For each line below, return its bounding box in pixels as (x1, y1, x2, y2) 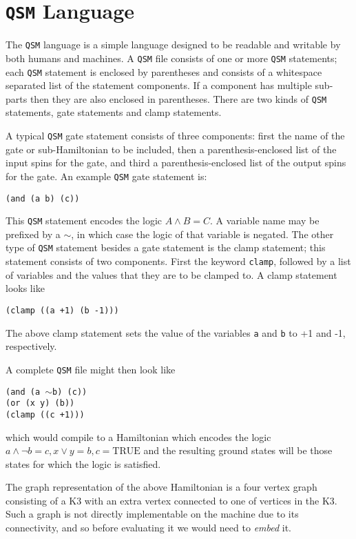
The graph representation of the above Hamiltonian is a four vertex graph (6, 480, 317, 494)
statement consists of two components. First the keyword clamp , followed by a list (6, 254, 351, 268)
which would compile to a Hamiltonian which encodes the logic (6, 429, 271, 444)
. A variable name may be (210, 213, 320, 228)
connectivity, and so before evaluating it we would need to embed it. (6, 520, 292, 535)
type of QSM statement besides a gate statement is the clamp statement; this (6, 240, 326, 255)
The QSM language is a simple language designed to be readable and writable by (6, 37, 341, 52)
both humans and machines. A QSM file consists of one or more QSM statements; (6, 50, 337, 65)
